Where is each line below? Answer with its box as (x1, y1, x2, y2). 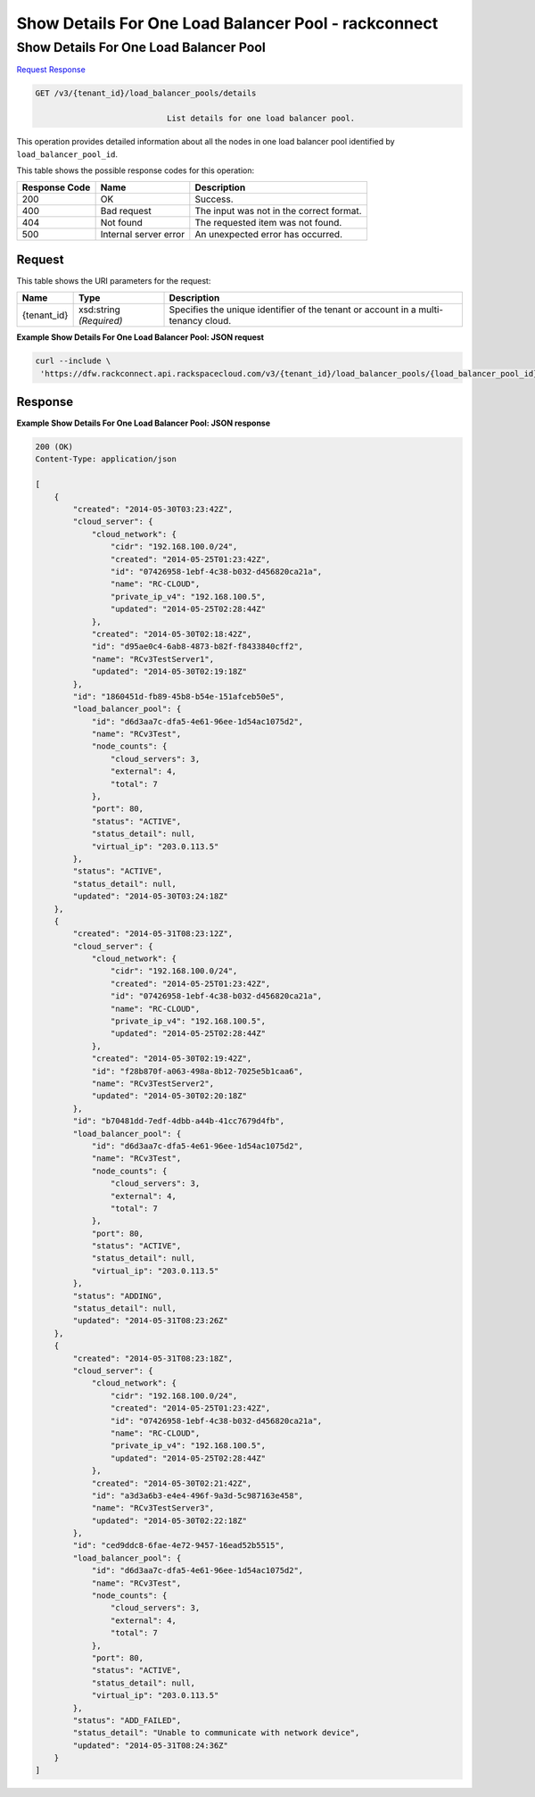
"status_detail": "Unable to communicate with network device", (72, 1727, 360, 1738)
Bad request (100, 205, 152, 218)
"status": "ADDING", (72, 1290, 163, 1301)
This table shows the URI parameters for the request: (16, 275, 211, 286)
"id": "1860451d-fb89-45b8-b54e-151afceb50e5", (72, 691, 285, 701)
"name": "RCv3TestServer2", (91, 1079, 214, 1089)
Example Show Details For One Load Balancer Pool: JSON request (16, 332, 265, 343)
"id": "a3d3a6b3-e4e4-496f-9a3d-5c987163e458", (91, 1490, 304, 1501)
